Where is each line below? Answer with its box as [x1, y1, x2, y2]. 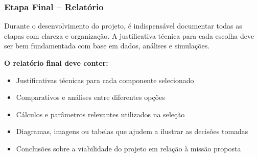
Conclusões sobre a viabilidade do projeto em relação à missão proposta [16, 143, 241, 153]
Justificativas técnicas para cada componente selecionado [16, 74, 194, 85]
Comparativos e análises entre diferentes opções [16, 92, 165, 102]
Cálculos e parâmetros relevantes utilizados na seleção [16, 109, 185, 119]
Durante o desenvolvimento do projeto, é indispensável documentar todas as [4, 20, 242, 31]
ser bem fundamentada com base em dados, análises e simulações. [4, 40, 210, 51]
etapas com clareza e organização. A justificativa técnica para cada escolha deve [4, 30, 254, 41]
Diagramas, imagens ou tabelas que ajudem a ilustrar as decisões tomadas [16, 126, 248, 137]
